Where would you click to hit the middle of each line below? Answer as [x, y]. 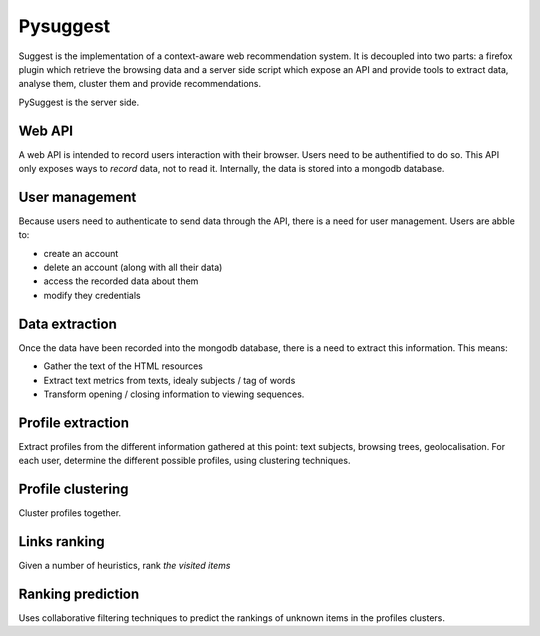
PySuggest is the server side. [79, 102]
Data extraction [67, 323]
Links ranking [61, 541]
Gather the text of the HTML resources [123, 366]
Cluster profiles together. [70, 513]
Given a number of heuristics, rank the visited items [124, 566]
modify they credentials [92, 295]
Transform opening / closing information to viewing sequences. [174, 394]
